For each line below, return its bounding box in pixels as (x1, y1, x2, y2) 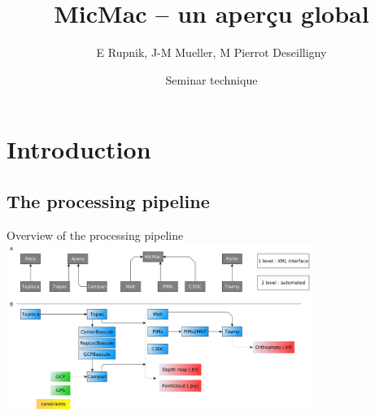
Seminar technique (165, 71, 258, 88)
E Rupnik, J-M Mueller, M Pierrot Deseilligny (96, 44, 327, 61)
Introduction (7, 132, 151, 166)
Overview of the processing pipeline (7, 226, 184, 243)
